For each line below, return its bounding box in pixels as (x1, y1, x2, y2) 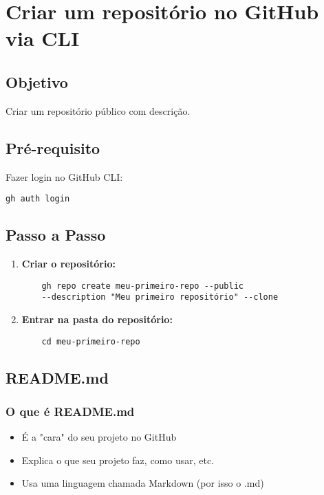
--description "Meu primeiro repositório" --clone (41, 292, 279, 302)
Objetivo (6, 71, 68, 92)
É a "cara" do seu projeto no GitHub (21, 430, 177, 444)
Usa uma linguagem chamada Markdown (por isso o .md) (21, 476, 264, 490)
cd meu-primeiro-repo (41, 336, 140, 346)
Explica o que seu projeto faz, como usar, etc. (21, 452, 215, 467)
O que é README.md (6, 402, 135, 419)
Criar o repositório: (21, 256, 116, 271)
